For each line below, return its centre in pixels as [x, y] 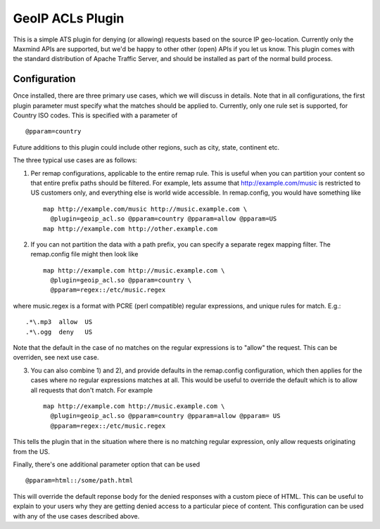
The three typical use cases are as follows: [75, 160]
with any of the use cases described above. [76, 516]
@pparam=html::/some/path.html [80, 481]
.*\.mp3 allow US [59, 322]
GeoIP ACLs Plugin [69, 18]
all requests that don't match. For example [92, 390]
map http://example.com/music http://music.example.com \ [145, 209]
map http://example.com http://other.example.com [131, 229]
